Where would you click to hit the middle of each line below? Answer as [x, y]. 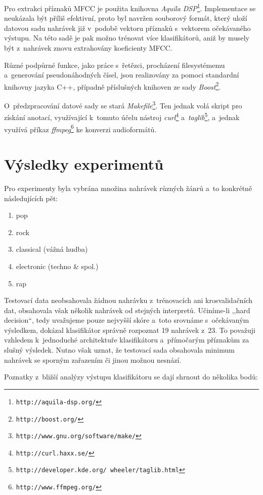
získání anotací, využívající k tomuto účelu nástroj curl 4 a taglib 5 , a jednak [122, 116]
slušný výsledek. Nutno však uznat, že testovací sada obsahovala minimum [119, 350]
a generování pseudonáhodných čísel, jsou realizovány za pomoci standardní [122, 75]
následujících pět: [31, 198]
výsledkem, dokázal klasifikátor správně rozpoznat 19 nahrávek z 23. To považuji [130, 330]
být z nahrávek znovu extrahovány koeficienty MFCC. [88, 48]
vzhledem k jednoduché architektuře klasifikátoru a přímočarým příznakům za [127, 340]
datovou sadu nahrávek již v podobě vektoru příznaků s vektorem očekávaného [127, 28]
